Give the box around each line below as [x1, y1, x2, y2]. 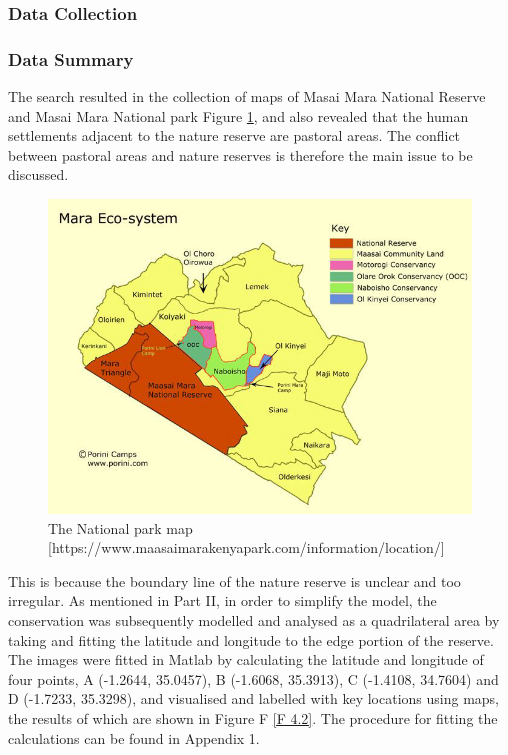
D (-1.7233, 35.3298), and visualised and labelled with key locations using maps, [8, 688, 499, 709]
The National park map [48, 517, 193, 538]
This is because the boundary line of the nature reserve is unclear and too [8, 570, 461, 591]
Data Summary [8, 46, 134, 71]
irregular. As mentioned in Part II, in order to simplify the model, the [8, 590, 437, 611]
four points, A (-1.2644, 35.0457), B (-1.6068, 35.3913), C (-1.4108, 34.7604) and [8, 668, 499, 689]
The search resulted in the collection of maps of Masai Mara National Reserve [8, 86, 486, 107]
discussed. [8, 164, 69, 185]
